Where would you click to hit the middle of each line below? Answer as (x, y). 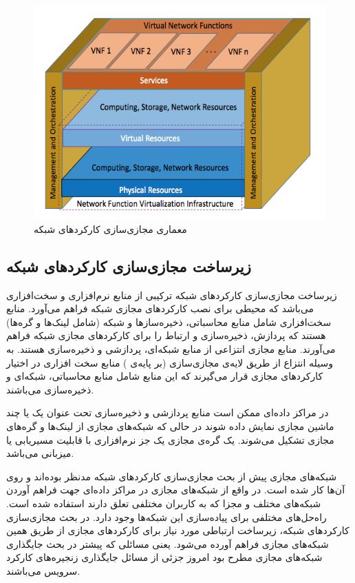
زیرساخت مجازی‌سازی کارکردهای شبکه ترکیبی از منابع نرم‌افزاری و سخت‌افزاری (172, 295)
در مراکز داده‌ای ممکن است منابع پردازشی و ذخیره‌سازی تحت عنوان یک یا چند (168, 412)
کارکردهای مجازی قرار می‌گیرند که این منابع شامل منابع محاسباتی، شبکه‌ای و (165, 376)
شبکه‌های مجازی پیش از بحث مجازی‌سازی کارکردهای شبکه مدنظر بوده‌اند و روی (172, 476)
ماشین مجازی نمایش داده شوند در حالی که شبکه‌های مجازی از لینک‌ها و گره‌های (170, 426)
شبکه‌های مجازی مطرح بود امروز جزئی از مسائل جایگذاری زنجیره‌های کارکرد (164, 557)
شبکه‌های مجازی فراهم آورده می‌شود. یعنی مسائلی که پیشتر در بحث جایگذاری (168, 543)
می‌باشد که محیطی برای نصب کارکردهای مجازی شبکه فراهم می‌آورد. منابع (160, 308)
